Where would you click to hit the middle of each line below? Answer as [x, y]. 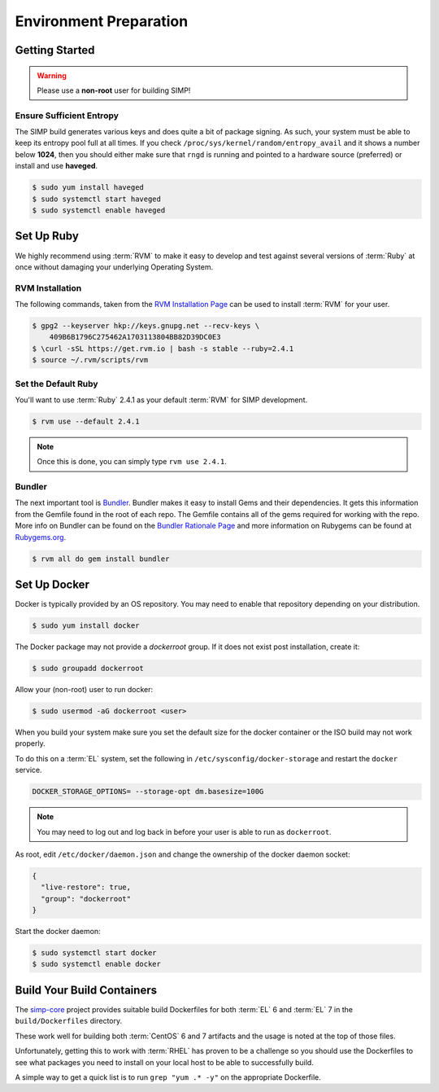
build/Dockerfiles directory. [69, 1021]
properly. [30, 743]
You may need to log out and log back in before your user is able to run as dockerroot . [185, 831]
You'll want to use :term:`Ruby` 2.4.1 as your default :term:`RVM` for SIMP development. [161, 400]
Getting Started [55, 50]
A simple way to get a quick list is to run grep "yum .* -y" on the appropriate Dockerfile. [168, 1077]
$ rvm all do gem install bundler [101, 559]
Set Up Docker [52, 585]
